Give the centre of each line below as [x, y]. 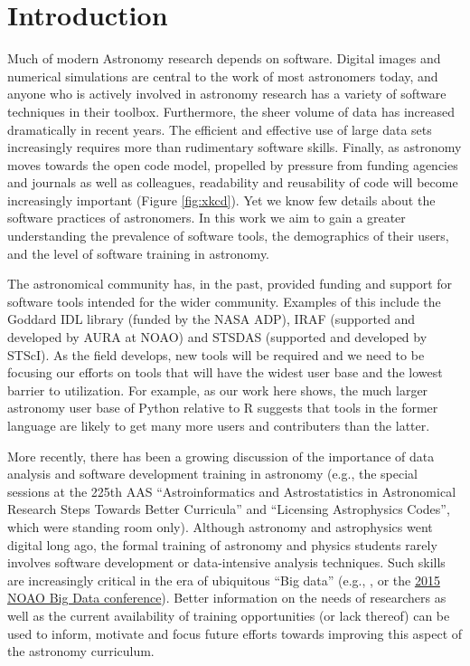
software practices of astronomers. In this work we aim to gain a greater [207, 218]
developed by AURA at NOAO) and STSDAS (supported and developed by [217, 337]
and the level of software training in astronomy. [139, 253]
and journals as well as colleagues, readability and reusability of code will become [233, 182]
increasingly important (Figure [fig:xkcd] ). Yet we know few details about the [221, 200]
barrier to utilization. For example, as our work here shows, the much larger [218, 390]
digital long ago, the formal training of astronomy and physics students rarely [222, 544]
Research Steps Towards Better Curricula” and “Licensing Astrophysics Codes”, [229, 509]
